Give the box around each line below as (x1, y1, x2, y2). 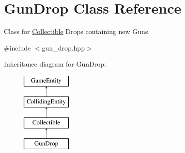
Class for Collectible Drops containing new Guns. (4, 26, 150, 36)
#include (4, 42, 31, 52)
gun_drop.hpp (42, 42, 85, 52)
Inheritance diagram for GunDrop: (4, 59, 106, 69)
